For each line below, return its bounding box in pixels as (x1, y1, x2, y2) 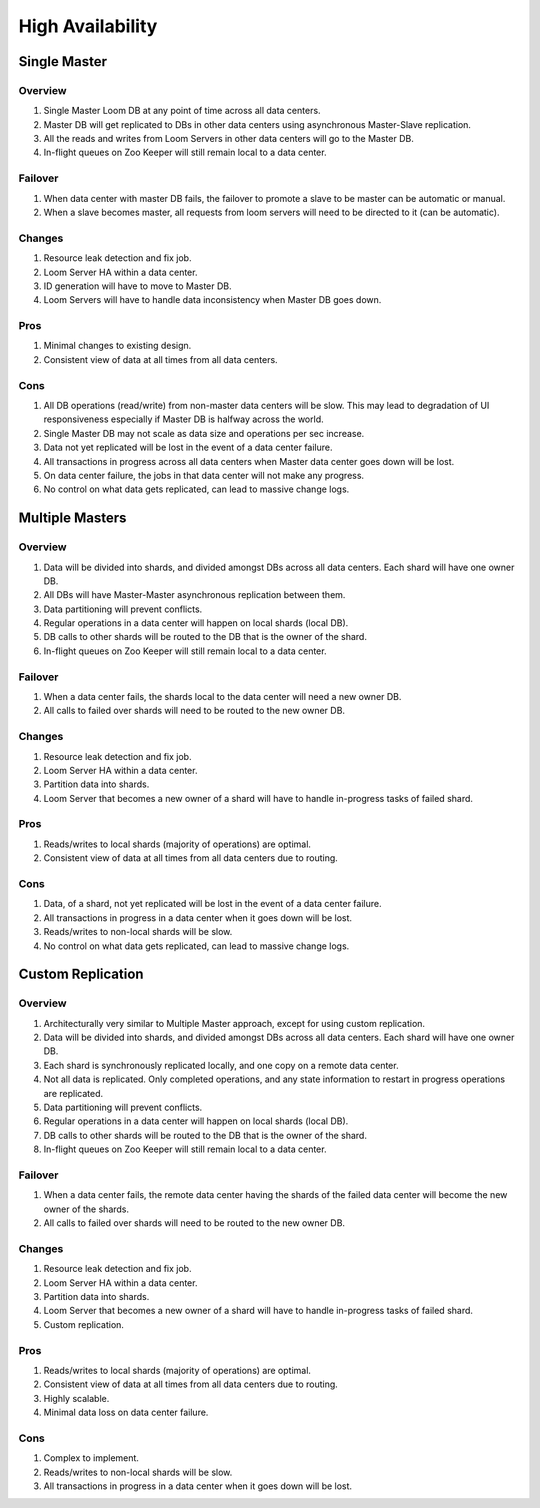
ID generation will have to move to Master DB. (43, 280, 232, 292)
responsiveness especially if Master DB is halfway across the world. (43, 413, 324, 425)
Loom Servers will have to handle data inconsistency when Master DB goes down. (43, 294, 382, 306)
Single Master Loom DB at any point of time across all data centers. (43, 105, 321, 117)
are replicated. (43, 1087, 104, 1099)
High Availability (18, 15, 158, 37)
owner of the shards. (43, 1203, 130, 1215)
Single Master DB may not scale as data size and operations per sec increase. (43, 427, 365, 439)
